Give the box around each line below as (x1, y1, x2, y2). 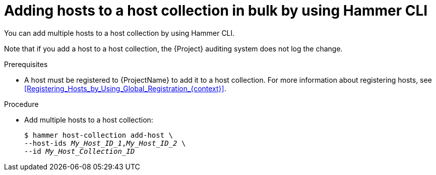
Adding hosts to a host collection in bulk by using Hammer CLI (4, 2, 428, 19)
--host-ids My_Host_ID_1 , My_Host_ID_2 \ (24, 139, 186, 147)
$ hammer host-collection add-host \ (24, 131, 173, 139)
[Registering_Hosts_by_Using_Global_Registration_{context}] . (24, 84, 226, 93)
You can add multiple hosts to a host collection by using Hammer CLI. (4, 28, 235, 37)
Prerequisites (4, 60, 48, 69)
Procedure (4, 99, 39, 108)
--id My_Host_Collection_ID (24, 147, 135, 155)
